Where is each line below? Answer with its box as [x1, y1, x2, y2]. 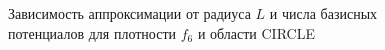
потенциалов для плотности [8, 22, 176, 43]
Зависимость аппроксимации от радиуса [8, 3, 251, 23]
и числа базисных [269, 3, 378, 23]
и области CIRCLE [197, 22, 315, 43]
